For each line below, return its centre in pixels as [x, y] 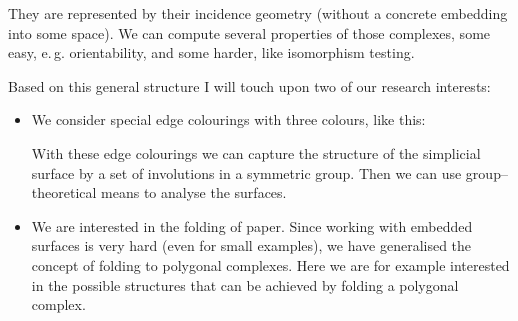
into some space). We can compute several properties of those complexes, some [249, 32]
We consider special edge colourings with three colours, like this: [228, 119]
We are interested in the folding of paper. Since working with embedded [252, 225]
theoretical [64, 192]
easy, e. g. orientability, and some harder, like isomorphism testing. [211, 52]
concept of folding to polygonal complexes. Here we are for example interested [270, 264]
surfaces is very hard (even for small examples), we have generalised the [251, 245]
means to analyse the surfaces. [194, 192]
